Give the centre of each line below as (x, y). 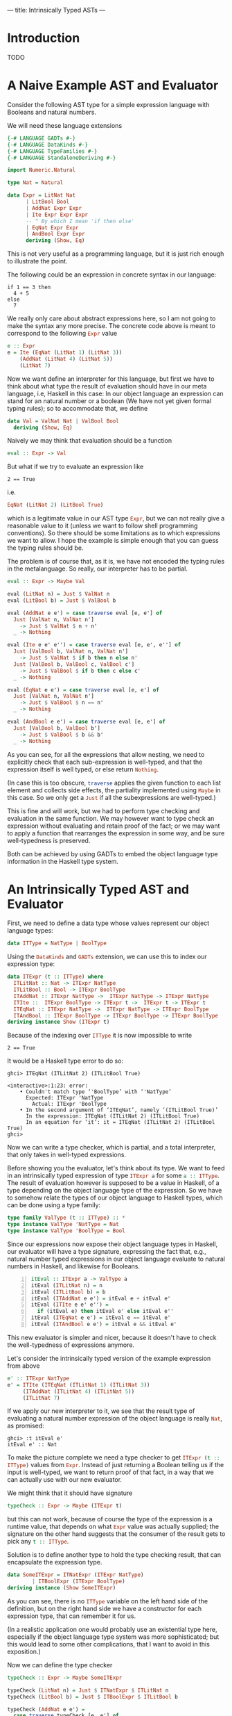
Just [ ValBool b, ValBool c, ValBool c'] (74, 664)
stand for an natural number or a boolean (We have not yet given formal (109, 401)
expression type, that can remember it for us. (72, 1616)
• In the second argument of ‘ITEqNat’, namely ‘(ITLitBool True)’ (119, 1110)
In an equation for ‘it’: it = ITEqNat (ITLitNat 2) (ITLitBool (120, 1122)
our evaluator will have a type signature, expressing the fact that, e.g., (107, 1251)
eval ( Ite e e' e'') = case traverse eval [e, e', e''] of (94, 645)
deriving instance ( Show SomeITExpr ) (62, 1588)
